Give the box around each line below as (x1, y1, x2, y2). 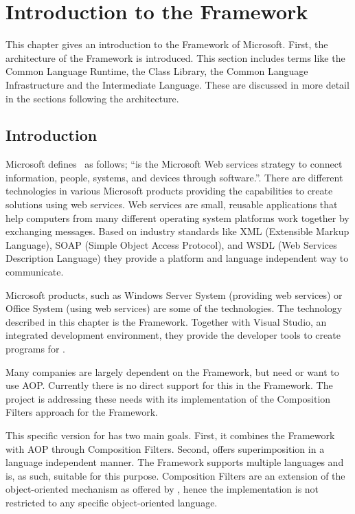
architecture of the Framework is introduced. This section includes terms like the (5, 50, 345, 65)
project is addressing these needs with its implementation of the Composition (5, 391, 331, 405)
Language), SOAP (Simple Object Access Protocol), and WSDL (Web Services (5, 237, 337, 252)
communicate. (5, 265, 64, 279)
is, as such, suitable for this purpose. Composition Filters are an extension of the (5, 468, 345, 482)
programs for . (5, 342, 65, 356)
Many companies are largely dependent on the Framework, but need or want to (5, 364, 339, 379)
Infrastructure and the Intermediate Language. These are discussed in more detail (5, 77, 350, 91)
